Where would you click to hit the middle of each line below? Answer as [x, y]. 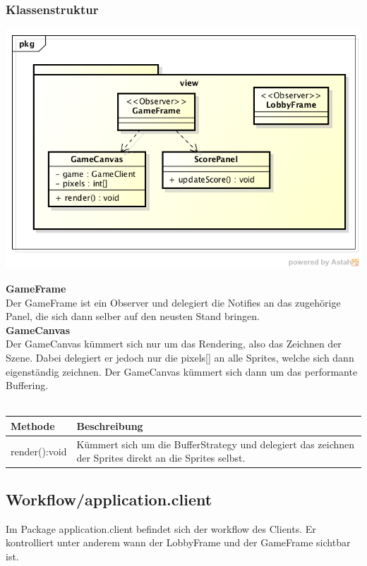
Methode [33, 425]
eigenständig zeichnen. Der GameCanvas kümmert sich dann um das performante [182, 371]
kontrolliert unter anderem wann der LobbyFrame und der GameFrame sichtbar [178, 542]
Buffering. [27, 385]
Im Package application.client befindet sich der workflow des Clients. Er [161, 528]
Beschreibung [110, 425]
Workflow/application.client [109, 499]
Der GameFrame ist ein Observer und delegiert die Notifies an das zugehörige [173, 302]
